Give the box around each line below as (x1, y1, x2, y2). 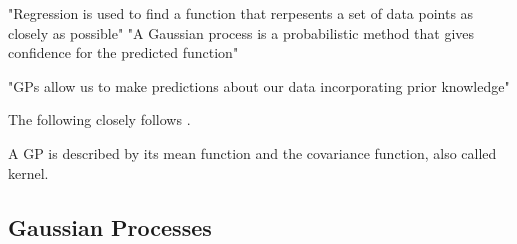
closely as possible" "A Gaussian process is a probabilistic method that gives (8, 22, 475, 43)
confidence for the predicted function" (8, 42, 239, 63)
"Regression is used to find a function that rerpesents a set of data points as (8, 3, 474, 23)
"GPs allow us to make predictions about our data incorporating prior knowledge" (8, 75, 510, 96)
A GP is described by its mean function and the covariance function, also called (8, 142, 497, 163)
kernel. (8, 162, 49, 183)
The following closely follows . (8, 109, 191, 130)
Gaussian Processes (8, 211, 212, 242)
